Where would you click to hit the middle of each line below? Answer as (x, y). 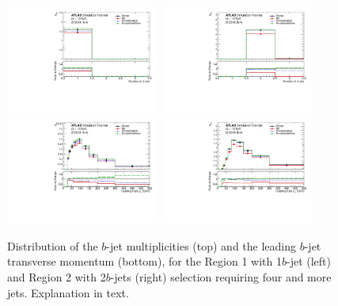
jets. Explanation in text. (68, 292)
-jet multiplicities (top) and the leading (201, 245)
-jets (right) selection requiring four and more (221, 277)
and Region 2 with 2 (57, 277)
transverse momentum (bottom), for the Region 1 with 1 (144, 261)
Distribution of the (53, 245)
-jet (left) (308, 261)
